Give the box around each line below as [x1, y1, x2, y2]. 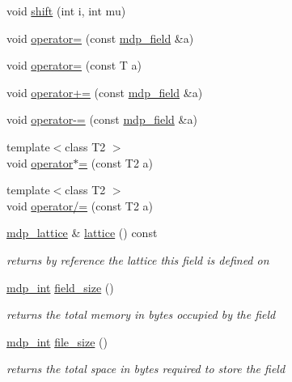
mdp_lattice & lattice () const [6, 224, 158, 241]
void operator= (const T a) [6, 57, 142, 74]
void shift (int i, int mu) [6, 2, 126, 19]
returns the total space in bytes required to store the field [6, 360, 286, 377]
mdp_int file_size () [6, 333, 108, 350]
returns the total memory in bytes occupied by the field [6, 306, 276, 323]
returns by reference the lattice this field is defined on [6, 251, 269, 268]
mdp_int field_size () [6, 278, 114, 295]
